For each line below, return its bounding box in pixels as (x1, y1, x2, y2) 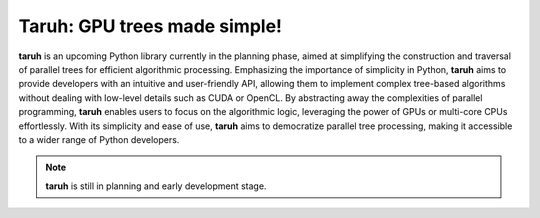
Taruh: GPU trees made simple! (18, 15, 283, 37)
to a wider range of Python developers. (18, 133, 180, 145)
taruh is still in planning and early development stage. (45, 180, 267, 192)
